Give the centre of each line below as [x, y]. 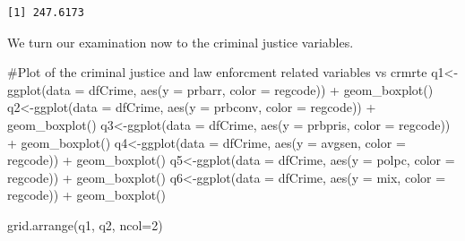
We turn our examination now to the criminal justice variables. [181, 42]
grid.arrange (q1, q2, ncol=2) [85, 224]
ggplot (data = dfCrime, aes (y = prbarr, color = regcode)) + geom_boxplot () [220, 89]
